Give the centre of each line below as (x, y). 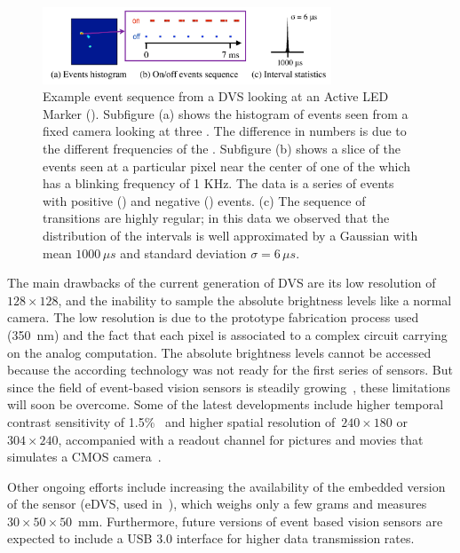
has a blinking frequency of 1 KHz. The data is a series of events (218, 183)
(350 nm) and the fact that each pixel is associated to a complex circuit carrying (227, 334)
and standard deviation (183, 253)
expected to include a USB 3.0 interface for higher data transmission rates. (211, 538)
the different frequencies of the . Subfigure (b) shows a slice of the (222, 149)
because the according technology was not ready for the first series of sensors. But (230, 370)
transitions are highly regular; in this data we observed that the (216, 218)
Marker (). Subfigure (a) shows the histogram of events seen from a (226, 113)
